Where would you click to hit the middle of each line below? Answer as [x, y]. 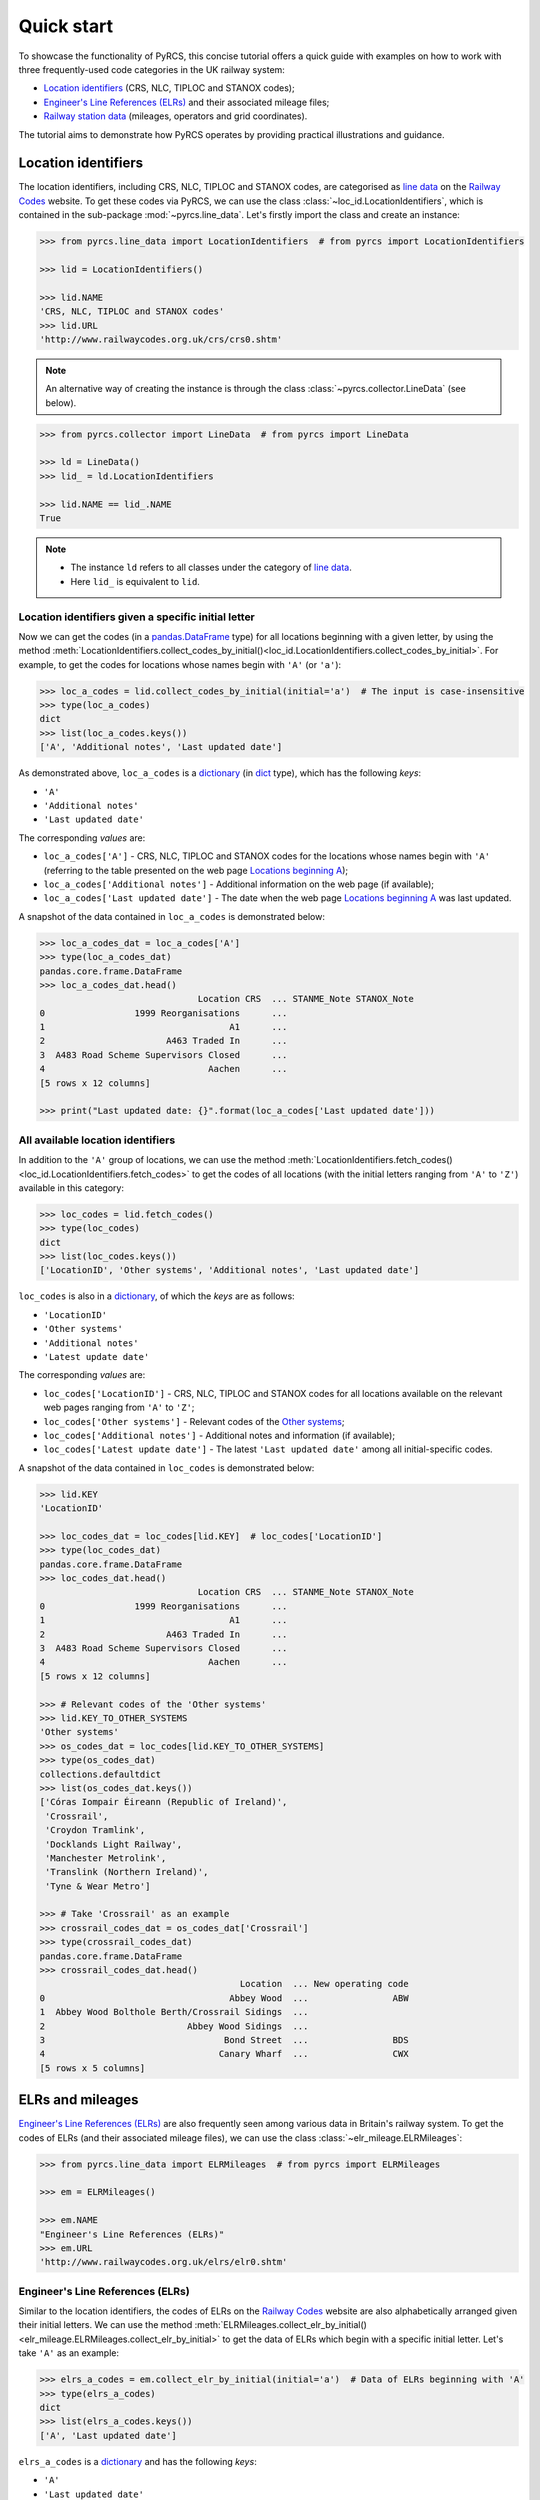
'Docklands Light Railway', [114, 1844]
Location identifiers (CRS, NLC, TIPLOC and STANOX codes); [169, 88]
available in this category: [71, 1187]
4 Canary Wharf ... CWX [224, 2054]
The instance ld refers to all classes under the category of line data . [211, 567]
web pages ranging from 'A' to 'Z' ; [119, 1407]
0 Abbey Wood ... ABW [224, 1998]
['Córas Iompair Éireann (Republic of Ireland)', [163, 1802]
